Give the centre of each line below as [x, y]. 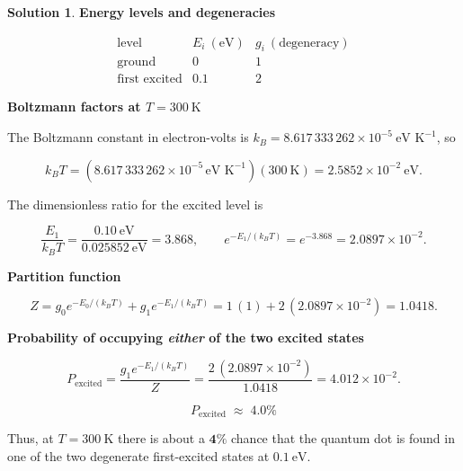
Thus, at [31, 438]
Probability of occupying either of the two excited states [186, 338]
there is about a [161, 438]
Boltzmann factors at [74, 107]
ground [137, 62]
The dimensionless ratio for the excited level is [135, 204]
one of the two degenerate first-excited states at [138, 456]
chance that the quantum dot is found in [343, 438]
